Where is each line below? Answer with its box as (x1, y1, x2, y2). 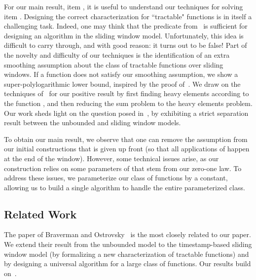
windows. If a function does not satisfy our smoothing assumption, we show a (4, 69, 238, 79)
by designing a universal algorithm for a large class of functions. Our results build (4, 258, 251, 269)
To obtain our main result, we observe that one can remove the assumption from (4, 134, 248, 144)
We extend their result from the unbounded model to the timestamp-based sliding (4, 239, 252, 249)
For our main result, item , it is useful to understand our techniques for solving (4, 1, 243, 11)
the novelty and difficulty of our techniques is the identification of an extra (4, 49, 230, 60)
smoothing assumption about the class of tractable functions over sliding (4, 59, 223, 70)
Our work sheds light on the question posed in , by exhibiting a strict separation (4, 107, 249, 118)
